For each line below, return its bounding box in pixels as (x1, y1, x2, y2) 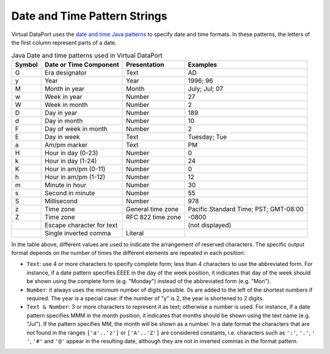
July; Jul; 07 (188, 84, 223, 93)
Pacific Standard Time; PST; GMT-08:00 (188, 205, 304, 213)
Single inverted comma (45, 229, 111, 237)
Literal (126, 229, 144, 237)
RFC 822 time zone (126, 213, 182, 221)
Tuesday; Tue (188, 132, 227, 141)
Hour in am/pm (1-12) (45, 172, 106, 181)
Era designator (45, 68, 87, 76)
